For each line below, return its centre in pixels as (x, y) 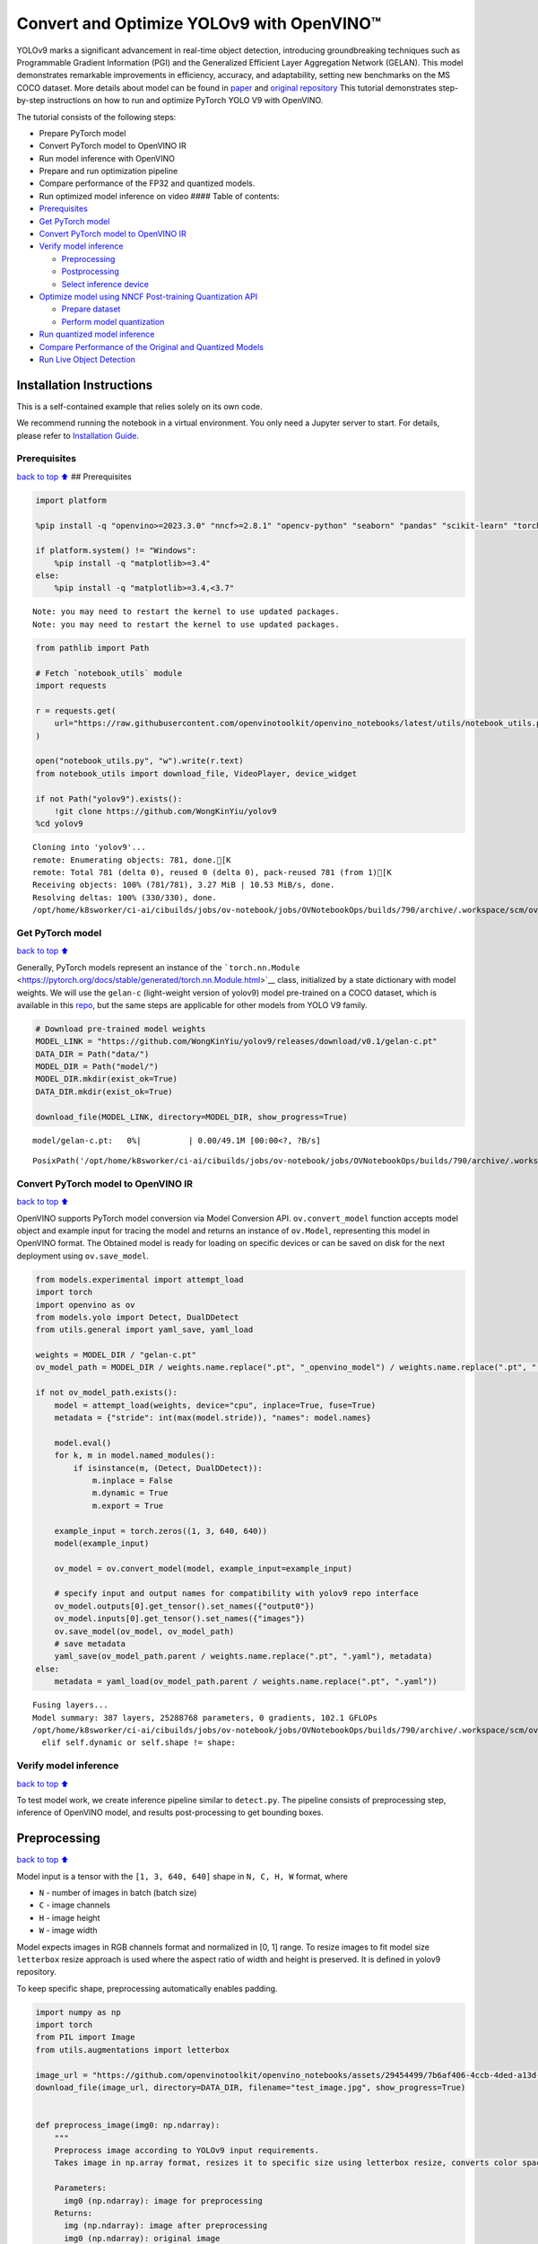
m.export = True (128, 1505)
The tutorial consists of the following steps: (96, 117)
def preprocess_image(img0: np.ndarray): (128, 2126)
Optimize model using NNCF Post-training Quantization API (148, 296)
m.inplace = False (133, 1480)
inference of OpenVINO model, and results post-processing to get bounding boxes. (170, 1812)
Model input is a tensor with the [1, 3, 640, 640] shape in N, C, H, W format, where (182, 1876)
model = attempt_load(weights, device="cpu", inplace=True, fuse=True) (215, 1405)
